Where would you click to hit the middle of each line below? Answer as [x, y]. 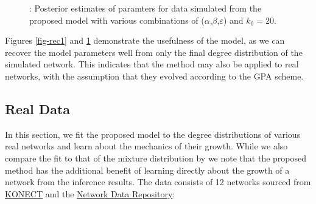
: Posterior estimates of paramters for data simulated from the [146, 8]
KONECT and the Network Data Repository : [90, 193]
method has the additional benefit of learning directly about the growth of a [147, 170]
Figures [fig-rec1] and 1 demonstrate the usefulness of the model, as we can [145, 40]
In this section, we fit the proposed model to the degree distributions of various [153, 134]
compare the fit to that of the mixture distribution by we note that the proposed [156, 158]
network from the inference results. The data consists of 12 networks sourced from [158, 182]
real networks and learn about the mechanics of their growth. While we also [146, 146]
